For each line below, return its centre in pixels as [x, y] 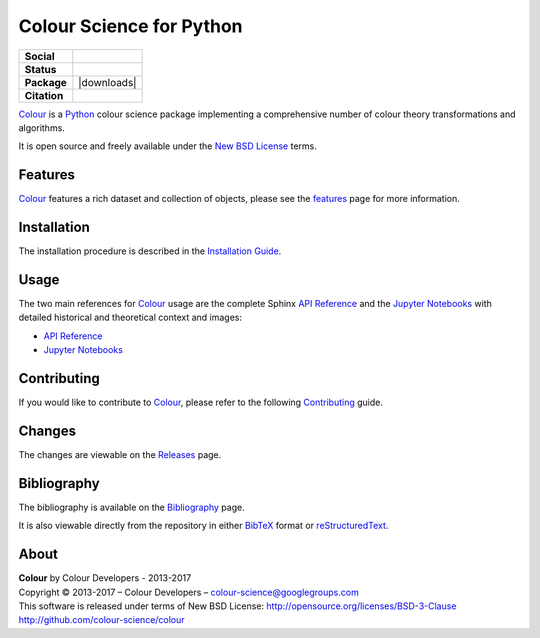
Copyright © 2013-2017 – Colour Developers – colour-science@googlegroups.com [188, 592]
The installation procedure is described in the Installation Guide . [150, 251]
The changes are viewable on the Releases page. [120, 455]
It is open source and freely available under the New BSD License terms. [167, 146]
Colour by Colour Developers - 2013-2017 [105, 578]
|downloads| [107, 82]
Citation [44, 95]
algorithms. [41, 127]
